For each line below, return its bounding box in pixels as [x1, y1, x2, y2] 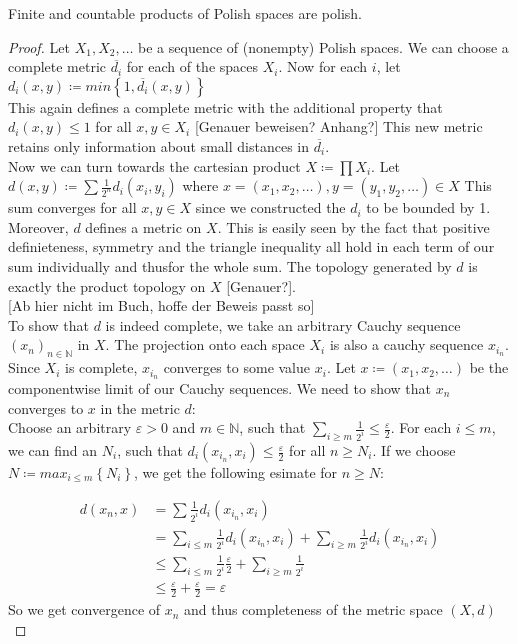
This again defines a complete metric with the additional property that [8, 96, 443, 117]
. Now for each [278, 56, 368, 77]
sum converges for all [8, 197, 137, 218]
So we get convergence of [8, 599, 161, 620]
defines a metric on [85, 216, 202, 237]
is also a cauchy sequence [329, 334, 484, 355]
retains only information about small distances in [8, 135, 310, 156]
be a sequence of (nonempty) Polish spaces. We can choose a [138, 36, 509, 57]
